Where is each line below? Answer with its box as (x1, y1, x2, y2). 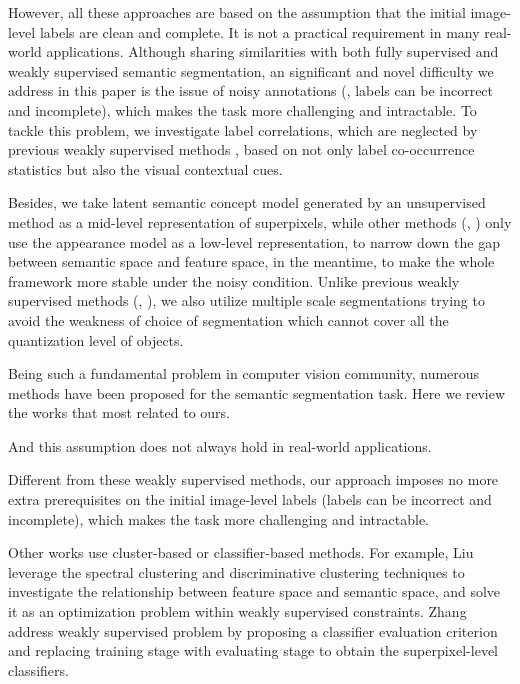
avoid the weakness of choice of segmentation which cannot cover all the (8, 309, 449, 330)
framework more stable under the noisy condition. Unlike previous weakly (8, 270, 460, 291)
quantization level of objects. (8, 329, 184, 350)
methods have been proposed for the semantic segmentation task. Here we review (8, 382, 506, 403)
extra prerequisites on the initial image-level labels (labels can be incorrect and (8, 489, 492, 510)
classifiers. (8, 659, 69, 680)
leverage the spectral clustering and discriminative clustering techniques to (8, 561, 465, 582)
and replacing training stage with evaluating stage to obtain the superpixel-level (8, 640, 498, 661)
